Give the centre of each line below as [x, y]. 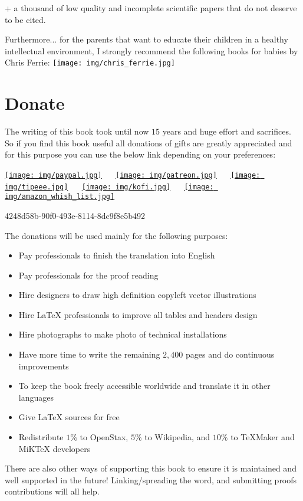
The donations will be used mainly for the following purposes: [116, 235]
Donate [35, 103]
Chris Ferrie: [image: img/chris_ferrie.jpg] [90, 62]
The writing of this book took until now [77, 131]
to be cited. [25, 19]
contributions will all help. [52, 491]
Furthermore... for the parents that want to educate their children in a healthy [146, 39]
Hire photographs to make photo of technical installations [123, 334]
